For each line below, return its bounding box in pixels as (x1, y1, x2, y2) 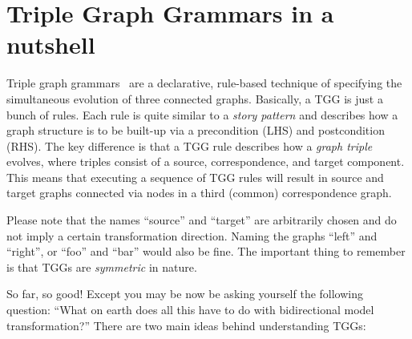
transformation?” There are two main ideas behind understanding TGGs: (6, 317, 366, 333)
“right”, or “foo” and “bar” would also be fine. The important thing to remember (6, 243, 406, 260)
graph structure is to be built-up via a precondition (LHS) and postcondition (6, 122, 385, 139)
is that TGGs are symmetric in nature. (6, 258, 197, 275)
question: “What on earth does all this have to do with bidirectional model (6, 301, 374, 318)
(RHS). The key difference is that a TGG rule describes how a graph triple (6, 137, 373, 154)
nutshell (6, 28, 95, 61)
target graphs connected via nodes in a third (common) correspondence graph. (6, 184, 392, 201)
